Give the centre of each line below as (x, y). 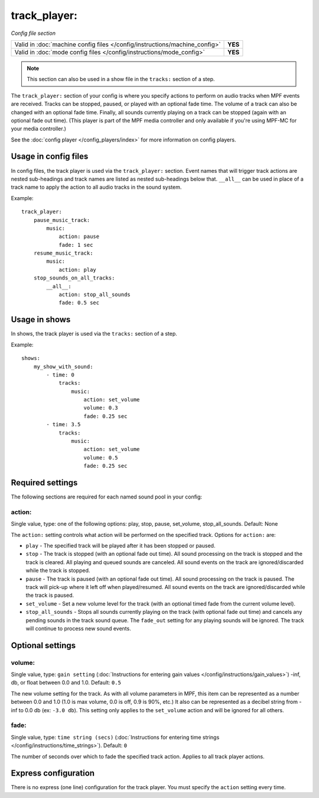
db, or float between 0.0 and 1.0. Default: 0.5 (66, 683)
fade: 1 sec (76, 245)
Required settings (44, 483)
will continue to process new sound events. (78, 628)
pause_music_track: (62, 220)
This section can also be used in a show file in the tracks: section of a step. (121, 79)
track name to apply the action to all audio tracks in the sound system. (96, 187)
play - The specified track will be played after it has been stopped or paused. (121, 546)
